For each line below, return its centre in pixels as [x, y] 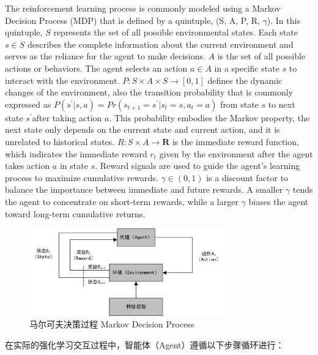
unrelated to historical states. [60, 141]
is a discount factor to [247, 177]
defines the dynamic [245, 80]
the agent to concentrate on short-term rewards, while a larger [122, 201]
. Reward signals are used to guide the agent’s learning [198, 166]
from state [239, 104]
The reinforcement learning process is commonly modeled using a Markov [143, 8]
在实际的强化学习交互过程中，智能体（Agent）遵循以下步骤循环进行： [145, 344]
